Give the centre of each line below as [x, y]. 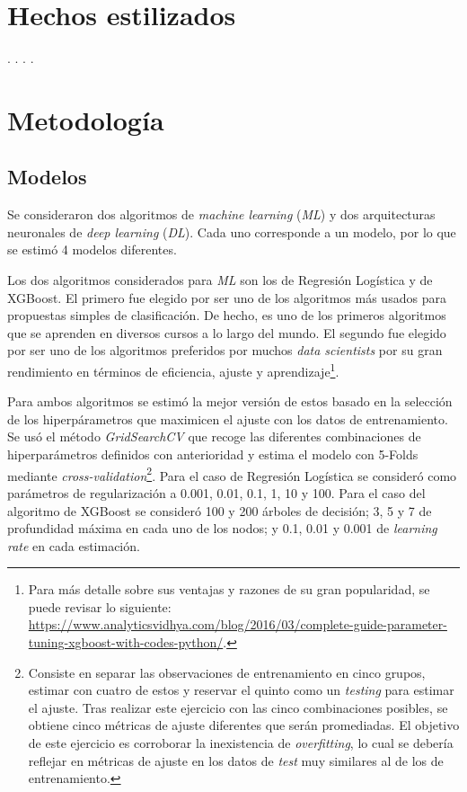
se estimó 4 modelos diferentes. [92, 249]
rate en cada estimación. [74, 545]
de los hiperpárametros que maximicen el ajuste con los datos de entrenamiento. [228, 418]
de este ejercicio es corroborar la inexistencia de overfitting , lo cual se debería [241, 743]
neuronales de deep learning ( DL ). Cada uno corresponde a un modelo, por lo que [232, 231]
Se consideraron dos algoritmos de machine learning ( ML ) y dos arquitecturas [221, 214]
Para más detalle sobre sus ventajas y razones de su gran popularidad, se [229, 589]
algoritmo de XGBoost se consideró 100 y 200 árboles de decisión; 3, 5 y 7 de [220, 510]
